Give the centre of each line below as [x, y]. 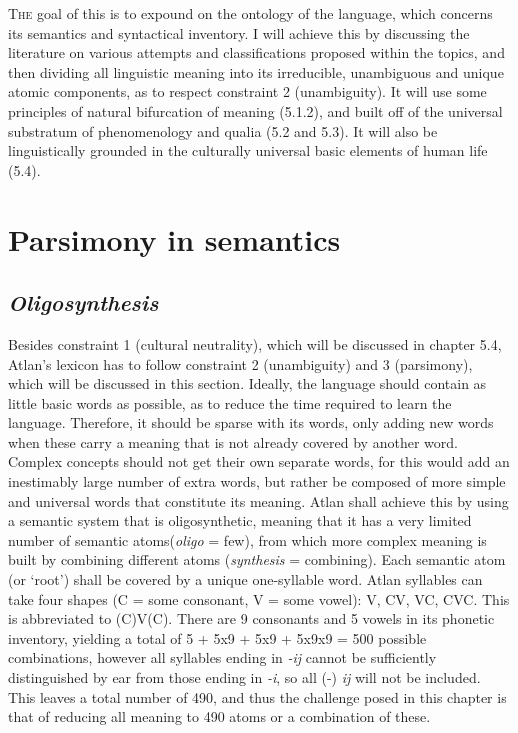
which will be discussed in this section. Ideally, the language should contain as [247, 383]
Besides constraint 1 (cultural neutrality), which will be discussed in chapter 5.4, [255, 343]
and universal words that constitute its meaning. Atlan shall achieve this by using [258, 500]
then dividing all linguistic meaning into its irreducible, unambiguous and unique [256, 71]
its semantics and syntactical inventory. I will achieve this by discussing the [239, 32]
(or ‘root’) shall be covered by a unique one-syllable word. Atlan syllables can [245, 579]
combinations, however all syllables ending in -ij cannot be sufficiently [222, 657]
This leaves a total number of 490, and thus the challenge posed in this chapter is [257, 696]
